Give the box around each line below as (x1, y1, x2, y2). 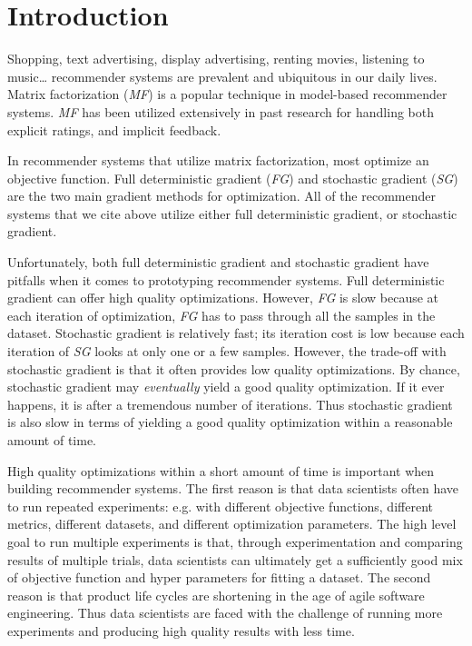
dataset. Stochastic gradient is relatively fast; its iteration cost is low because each (7, 323, 465, 343)
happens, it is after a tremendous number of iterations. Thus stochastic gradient (7, 394, 453, 413)
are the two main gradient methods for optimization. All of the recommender (7, 186, 436, 205)
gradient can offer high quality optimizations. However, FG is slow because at (7, 288, 439, 307)
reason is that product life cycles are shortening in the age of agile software (7, 585, 425, 604)
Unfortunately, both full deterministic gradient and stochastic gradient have (7, 253, 429, 272)
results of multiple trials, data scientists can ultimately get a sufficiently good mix (7, 550, 463, 569)
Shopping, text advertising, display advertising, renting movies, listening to (7, 49, 425, 68)
